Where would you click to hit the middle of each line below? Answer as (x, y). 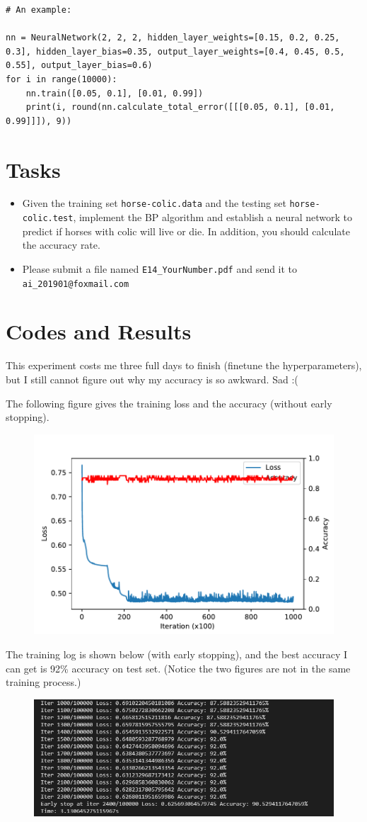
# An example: (39, 10)
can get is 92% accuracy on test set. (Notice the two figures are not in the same (178, 668)
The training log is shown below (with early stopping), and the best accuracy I (177, 654)
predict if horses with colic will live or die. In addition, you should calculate (186, 231)
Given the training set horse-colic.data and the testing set (154, 203)
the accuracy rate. (61, 245)
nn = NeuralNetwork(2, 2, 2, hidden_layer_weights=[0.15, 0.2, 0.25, (173, 38)
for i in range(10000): (62, 79)
